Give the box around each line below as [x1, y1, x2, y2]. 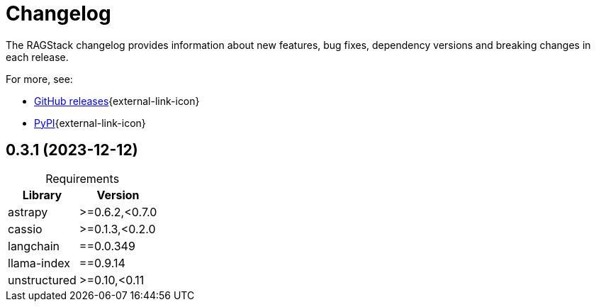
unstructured [8, 272, 77, 287]
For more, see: [6, 72, 73, 85]
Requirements [45, 171, 120, 186]
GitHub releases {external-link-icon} [34, 94, 200, 107]
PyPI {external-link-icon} [34, 116, 146, 129]
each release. [6, 50, 69, 63]
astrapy [8, 204, 48, 219]
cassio [8, 221, 43, 236]
